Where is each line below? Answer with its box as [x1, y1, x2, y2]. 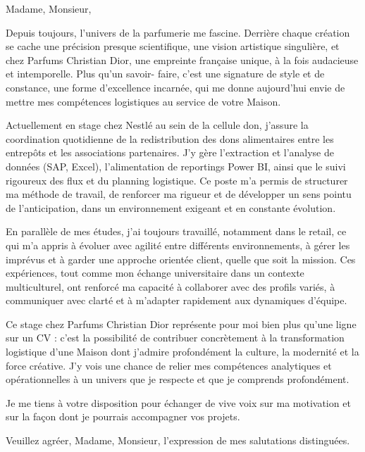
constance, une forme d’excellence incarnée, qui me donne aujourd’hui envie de [6, 80, 345, 94]
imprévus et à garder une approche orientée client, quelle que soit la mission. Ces [6, 251, 356, 266]
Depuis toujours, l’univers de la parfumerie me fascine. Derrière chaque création [6, 25, 350, 39]
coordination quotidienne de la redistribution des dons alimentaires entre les [6, 131, 334, 146]
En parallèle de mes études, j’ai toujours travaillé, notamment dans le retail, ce [6, 224, 347, 239]
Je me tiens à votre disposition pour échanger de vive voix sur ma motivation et [6, 395, 351, 410]
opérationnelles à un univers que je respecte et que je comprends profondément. [6, 372, 349, 387]
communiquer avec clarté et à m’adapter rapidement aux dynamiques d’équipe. [6, 293, 347, 308]
